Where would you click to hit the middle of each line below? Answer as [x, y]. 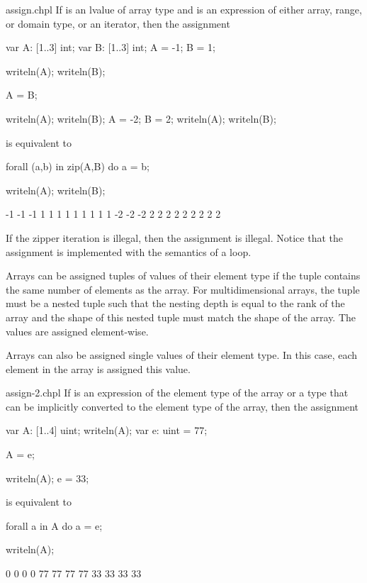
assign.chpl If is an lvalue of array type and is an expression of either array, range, [184, 9]
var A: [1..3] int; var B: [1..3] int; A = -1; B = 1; [111, 47]
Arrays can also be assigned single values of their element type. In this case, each [182, 355]
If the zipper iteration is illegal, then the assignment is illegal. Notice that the [174, 237]
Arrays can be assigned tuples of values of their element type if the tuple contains [183, 276]
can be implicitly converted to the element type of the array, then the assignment [182, 406]
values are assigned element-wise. [77, 331]
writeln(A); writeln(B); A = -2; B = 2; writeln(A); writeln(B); [141, 118]
